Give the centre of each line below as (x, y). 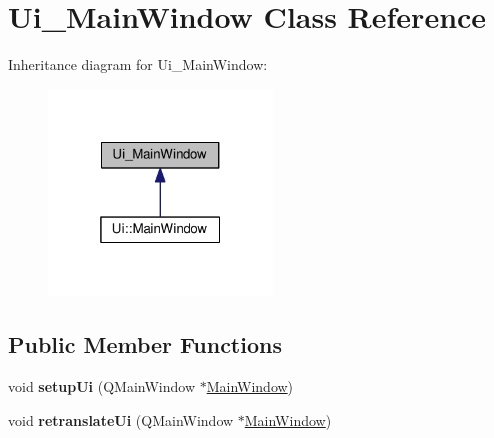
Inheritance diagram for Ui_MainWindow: (138, 64)
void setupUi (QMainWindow (102, 385)
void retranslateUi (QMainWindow (121, 419)
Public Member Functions (145, 344)
